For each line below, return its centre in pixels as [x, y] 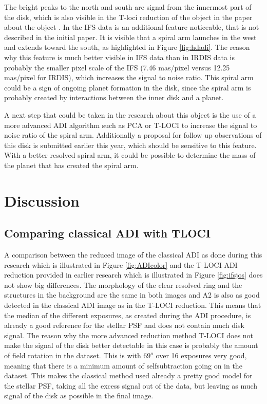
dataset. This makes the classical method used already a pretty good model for [128, 375]
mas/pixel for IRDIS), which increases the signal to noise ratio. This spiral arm [129, 77]
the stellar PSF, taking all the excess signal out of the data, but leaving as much [131, 385]
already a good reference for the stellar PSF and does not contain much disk [124, 325]
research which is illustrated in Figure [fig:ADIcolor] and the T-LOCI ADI [121, 264]
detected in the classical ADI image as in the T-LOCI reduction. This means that [133, 305]
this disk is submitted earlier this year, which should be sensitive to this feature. [130, 145]
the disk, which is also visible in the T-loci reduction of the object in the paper [128, 17]
